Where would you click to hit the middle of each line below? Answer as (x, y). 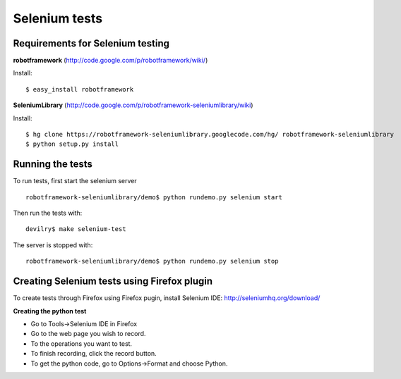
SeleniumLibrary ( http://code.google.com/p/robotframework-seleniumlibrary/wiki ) (133, 105)
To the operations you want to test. (82, 343)
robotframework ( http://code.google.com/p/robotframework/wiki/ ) (110, 61)
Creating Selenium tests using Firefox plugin (113, 281)
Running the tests (53, 164)
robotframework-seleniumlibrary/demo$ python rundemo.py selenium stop (152, 261)
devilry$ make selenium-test (76, 229)
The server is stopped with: (53, 245)
